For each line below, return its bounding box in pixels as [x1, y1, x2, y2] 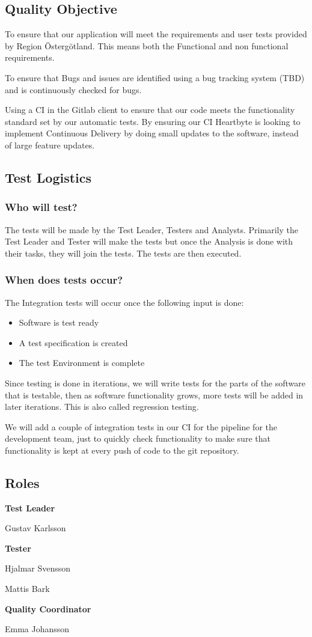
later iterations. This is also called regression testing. [5, 400, 199, 413]
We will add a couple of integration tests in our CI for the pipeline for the [5, 420, 277, 433]
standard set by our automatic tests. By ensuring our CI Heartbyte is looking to [5, 115, 301, 127]
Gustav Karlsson [5, 522, 66, 534]
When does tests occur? [5, 272, 123, 287]
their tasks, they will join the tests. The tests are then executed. [5, 246, 242, 259]
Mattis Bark [5, 582, 50, 595]
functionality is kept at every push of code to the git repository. [5, 443, 239, 456]
